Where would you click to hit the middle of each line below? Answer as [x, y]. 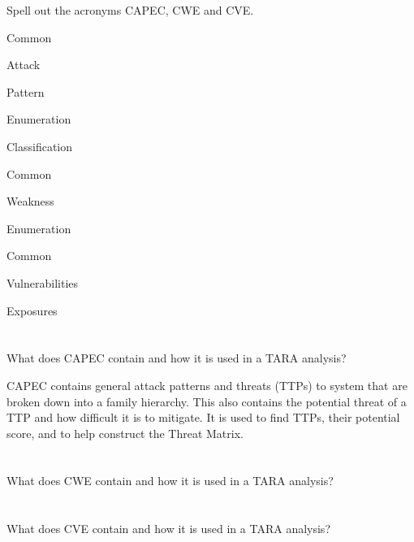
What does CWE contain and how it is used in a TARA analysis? [170, 481]
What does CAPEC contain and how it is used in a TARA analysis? [177, 358]
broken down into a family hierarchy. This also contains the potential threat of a [207, 401]
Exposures [32, 310]
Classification [40, 146]
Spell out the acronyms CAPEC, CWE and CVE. [130, 10]
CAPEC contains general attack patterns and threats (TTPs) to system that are [207, 385]
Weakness [30, 201]
